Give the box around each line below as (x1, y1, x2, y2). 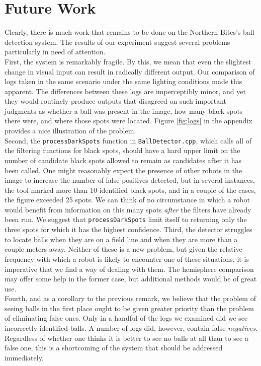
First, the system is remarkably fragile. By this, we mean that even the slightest (5, 56, 251, 66)
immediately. (5, 352, 44, 362)
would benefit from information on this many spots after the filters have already (5, 204, 251, 214)
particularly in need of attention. (5, 46, 106, 57)
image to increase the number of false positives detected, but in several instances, (5, 175, 255, 185)
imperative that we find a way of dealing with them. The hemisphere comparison (5, 263, 254, 274)
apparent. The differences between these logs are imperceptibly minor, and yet (5, 86, 246, 96)
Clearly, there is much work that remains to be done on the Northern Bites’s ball (5, 27, 254, 37)
